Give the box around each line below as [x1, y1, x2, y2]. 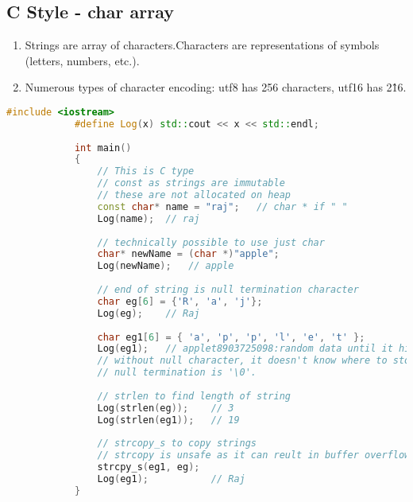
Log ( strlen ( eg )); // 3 [97, 402, 234, 414]
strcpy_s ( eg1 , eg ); [97, 461, 200, 473]
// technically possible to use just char [97, 236, 325, 248]
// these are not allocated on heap [97, 189, 291, 201]
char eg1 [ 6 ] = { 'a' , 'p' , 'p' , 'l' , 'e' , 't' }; [97, 331, 365, 343]
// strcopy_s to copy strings [97, 438, 257, 449]
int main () [74, 142, 132, 154]
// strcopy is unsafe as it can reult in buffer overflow [97, 449, 411, 461]
